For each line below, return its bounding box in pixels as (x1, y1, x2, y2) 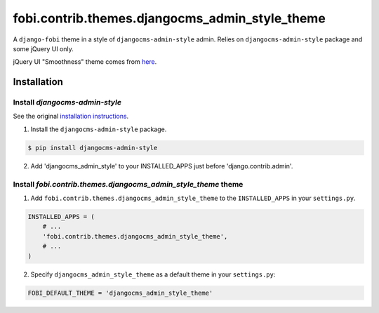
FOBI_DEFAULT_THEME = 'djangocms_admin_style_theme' (27, 288, 213, 297)
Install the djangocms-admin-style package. (30, 125, 167, 133)
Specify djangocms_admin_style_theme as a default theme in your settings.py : (30, 270, 276, 279)
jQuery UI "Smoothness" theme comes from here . (13, 58, 157, 66)
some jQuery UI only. (13, 44, 74, 53)
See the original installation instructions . (13, 112, 129, 121)
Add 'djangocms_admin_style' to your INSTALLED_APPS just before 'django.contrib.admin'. (30, 161, 293, 170)
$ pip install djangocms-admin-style (27, 144, 158, 152)
